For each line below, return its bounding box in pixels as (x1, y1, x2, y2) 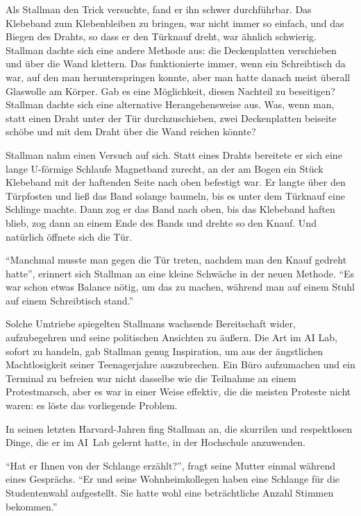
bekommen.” (6, 499, 58, 513)
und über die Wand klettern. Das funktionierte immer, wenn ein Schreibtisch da (6, 56, 346, 71)
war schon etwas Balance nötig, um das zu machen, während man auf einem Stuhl (6, 279, 355, 294)
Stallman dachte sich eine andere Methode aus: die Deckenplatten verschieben (6, 42, 337, 57)
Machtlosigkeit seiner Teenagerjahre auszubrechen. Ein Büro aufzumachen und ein (6, 357, 355, 372)
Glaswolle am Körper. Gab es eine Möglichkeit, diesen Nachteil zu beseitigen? (6, 83, 335, 98)
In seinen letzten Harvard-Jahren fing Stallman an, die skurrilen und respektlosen (6, 421, 353, 436)
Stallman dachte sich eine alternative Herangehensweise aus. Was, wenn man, (6, 97, 335, 112)
